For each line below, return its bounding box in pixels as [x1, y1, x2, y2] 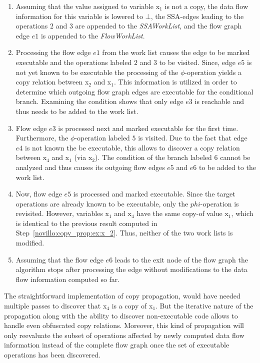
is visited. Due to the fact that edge [138, 132, 247, 143]
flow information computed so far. [15, 273, 120, 284]
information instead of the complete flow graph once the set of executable [4, 339, 229, 350]
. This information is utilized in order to [113, 76, 237, 87]
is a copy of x [111, 300, 153, 311]
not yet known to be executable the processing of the [15, 66, 178, 77]
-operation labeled [74, 132, 130, 143]
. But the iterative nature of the [155, 300, 253, 311]
